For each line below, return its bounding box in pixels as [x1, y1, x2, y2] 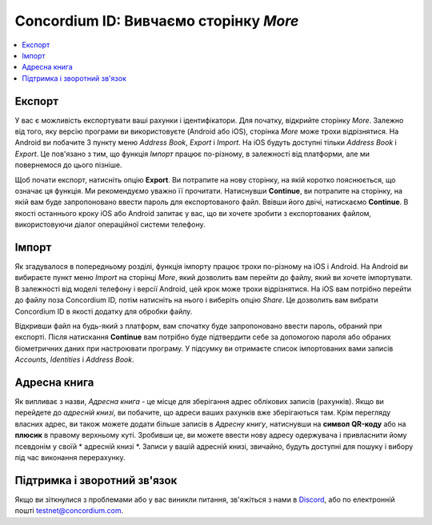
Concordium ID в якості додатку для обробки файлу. [14, 307, 193, 316]
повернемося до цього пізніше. [14, 160, 122, 170]
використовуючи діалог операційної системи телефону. [14, 220, 206, 230]
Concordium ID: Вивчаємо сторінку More [14, 12, 299, 30]
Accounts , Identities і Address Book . [14, 355, 135, 364]
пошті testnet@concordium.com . [14, 506, 124, 515]
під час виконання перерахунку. [14, 453, 126, 463]
